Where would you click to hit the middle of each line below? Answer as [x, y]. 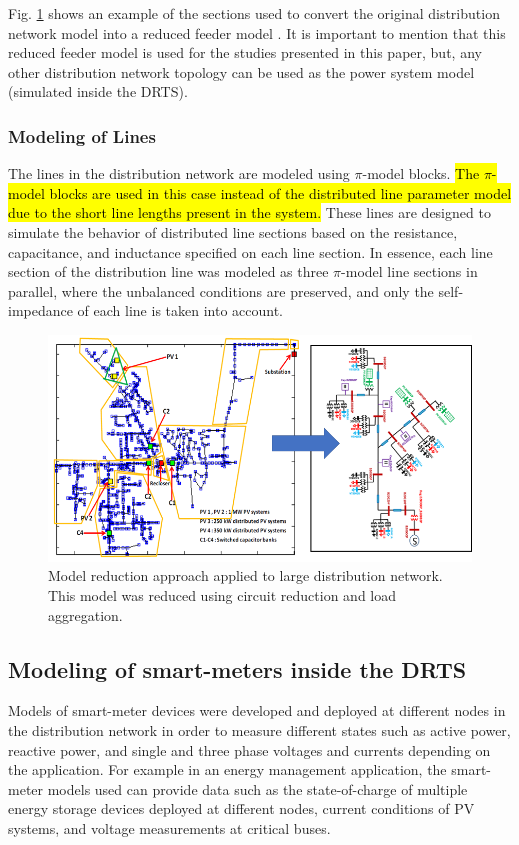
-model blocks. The [421, 173]
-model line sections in [409, 271]
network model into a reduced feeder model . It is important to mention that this [257, 32]
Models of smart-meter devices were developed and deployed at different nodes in [257, 710]
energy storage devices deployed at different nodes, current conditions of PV [241, 808]
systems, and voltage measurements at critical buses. [169, 828]
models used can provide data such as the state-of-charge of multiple [257, 788]
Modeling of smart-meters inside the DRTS [237, 668]
